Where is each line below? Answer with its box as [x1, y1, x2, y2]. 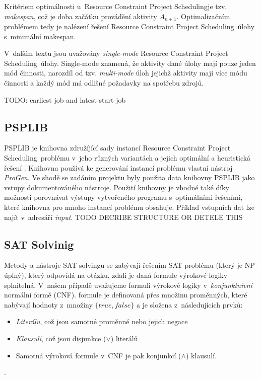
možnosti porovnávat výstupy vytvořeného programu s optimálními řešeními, [4, 192, 243, 202]
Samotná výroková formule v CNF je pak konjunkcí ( [16, 350, 181, 360]
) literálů [110, 333, 138, 343]
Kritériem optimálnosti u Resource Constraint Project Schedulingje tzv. [4, 1, 227, 11]
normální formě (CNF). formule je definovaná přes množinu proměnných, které [4, 289, 247, 300]
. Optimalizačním [176, 11, 230, 21]
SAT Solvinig [4, 236, 74, 252]
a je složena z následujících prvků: [136, 299, 243, 310]
